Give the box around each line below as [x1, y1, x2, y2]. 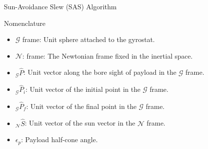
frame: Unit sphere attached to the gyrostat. [22, 34, 155, 44]
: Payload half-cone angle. [21, 134, 98, 145]
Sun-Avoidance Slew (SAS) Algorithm [4, 1, 117, 11]
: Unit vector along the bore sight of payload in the [23, 67, 176, 77]
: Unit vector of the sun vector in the [25, 118, 135, 128]
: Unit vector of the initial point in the [25, 84, 141, 94]
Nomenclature [4, 18, 46, 28]
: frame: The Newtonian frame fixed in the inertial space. [22, 50, 193, 61]
